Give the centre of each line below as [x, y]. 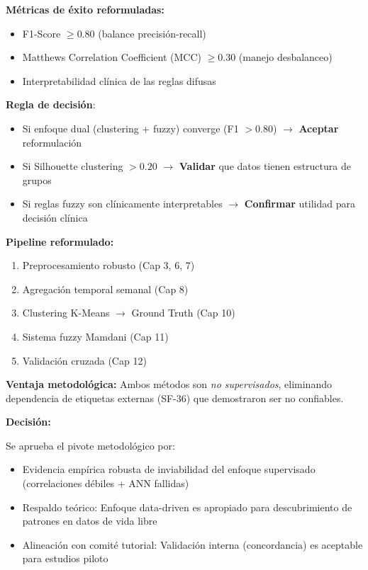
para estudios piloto [65, 558]
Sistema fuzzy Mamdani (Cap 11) [95, 336]
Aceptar [319, 128]
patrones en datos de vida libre [90, 521]
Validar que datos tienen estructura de [265, 166]
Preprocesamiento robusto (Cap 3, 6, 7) [108, 265]
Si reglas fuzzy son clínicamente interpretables [122, 204]
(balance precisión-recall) [152, 33]
